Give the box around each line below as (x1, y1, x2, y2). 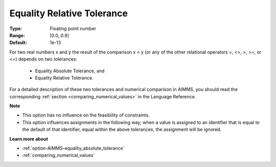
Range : (9, 32, 25, 38)
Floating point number (50, 25, 97, 32)
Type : (9, 25, 22, 32)
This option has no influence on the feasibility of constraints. (22, 112, 150, 118)
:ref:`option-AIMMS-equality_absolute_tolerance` (22, 145, 125, 151)
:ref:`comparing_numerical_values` (22, 152, 95, 158)
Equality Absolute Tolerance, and (35, 68, 105, 74)
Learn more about (9, 135, 49, 142)
